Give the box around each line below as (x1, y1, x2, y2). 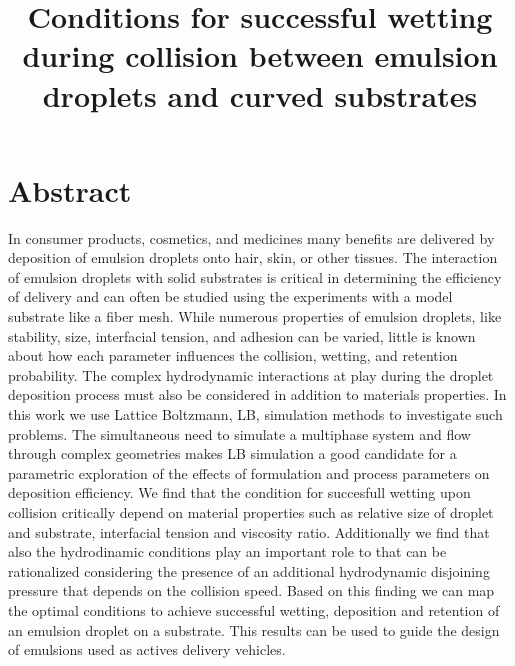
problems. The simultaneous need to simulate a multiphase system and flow (8, 423, 471, 444)
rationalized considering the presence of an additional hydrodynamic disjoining (8, 560, 490, 581)
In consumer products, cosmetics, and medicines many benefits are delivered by (8, 227, 495, 248)
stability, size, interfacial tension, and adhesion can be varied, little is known (8, 325, 476, 346)
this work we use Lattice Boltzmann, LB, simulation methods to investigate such (8, 404, 503, 425)
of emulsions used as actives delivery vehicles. (8, 639, 286, 660)
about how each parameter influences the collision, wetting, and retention (8, 345, 458, 366)
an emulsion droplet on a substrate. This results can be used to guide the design (8, 619, 500, 640)
